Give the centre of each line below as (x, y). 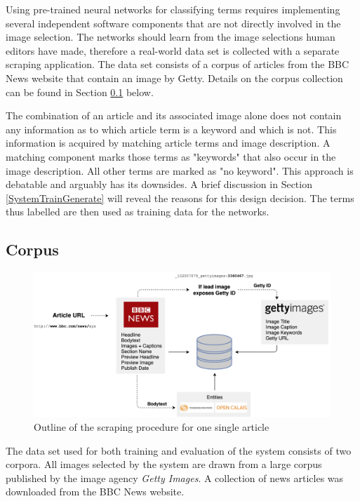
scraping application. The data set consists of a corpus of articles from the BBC (178, 64)
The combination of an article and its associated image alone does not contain (174, 115)
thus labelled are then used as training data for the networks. (138, 212)
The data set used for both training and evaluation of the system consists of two (179, 450)
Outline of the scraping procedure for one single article (152, 426)
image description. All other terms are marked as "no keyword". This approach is (180, 170)
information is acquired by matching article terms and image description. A (168, 143)
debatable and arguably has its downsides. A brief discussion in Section (159, 184)
